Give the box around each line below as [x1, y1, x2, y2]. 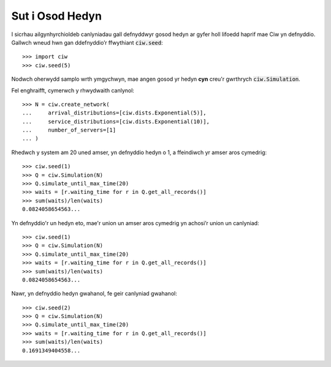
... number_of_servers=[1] [22, 127, 116, 134]
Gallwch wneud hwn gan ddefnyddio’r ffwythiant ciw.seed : [11, 39, 164, 46]
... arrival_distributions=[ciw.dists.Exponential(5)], [22, 109, 207, 116]
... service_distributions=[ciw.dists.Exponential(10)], [22, 118, 210, 125]
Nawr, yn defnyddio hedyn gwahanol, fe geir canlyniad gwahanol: [11, 290, 177, 297]
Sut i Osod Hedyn [11, 9, 102, 23]
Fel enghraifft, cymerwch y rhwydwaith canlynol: [11, 86, 135, 94]
